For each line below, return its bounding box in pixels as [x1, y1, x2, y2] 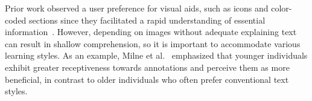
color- [271, 2, 292, 14]
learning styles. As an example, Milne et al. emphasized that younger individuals [5, 49, 308, 62]
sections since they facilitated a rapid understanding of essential [29, 13, 266, 26]
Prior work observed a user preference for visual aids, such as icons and [5, 2, 269, 14]
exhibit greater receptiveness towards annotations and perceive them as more [5, 60, 290, 73]
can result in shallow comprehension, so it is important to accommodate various [5, 37, 301, 50]
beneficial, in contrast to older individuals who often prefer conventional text [5, 73, 289, 85]
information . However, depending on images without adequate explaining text [5, 25, 297, 38]
